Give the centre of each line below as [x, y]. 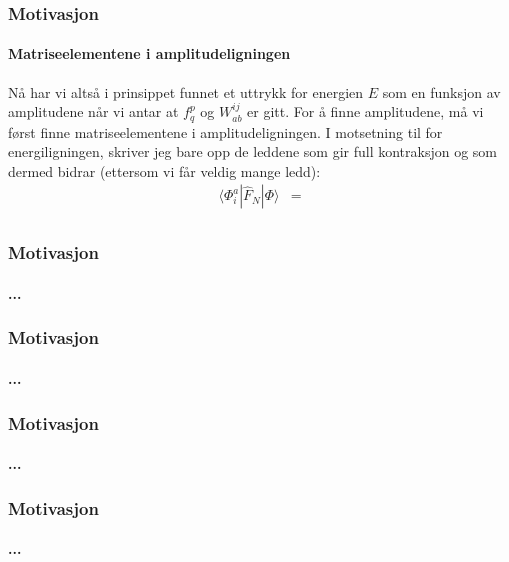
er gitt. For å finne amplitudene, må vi [365, 111]
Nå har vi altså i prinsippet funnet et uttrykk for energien [186, 91]
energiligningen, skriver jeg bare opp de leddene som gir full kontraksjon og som [253, 151]
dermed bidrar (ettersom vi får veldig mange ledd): [164, 170]
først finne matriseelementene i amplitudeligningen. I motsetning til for [225, 131]
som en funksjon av [441, 91]
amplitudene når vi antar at [93, 111]
